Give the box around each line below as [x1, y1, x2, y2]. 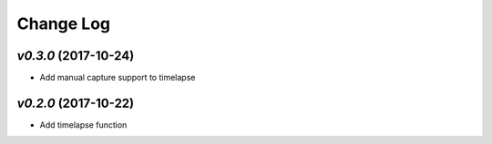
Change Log [16, 14, 111, 34]
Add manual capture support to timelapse [39, 72, 196, 83]
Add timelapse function [39, 119, 128, 130]
